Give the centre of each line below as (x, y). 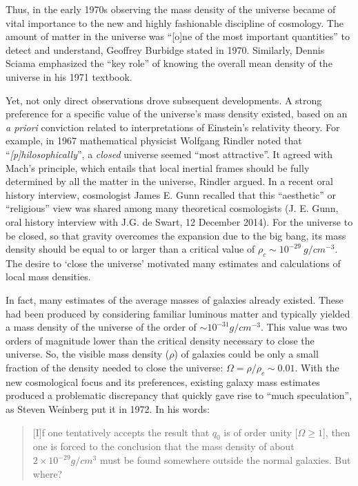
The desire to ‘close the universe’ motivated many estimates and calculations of (173, 263)
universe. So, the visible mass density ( (88, 354)
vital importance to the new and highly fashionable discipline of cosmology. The (175, 22)
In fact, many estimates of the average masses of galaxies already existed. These (175, 300)
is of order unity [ (261, 432)
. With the (317, 368)
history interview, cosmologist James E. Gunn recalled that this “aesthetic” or (171, 194)
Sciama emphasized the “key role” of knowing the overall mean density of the (169, 63)
